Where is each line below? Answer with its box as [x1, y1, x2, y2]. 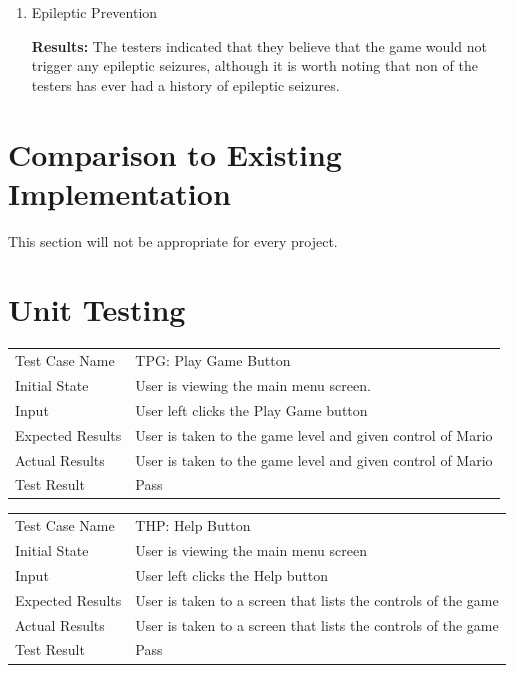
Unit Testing [8, 289, 186, 330]
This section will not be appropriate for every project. [8, 230, 338, 251]
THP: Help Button [135, 515, 251, 536]
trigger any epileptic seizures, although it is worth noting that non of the [31, 55, 478, 76]
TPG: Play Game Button [135, 350, 291, 371]
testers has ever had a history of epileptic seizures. [31, 74, 340, 95]
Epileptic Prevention [31, 2, 158, 22]
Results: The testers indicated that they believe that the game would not [31, 35, 487, 56]
